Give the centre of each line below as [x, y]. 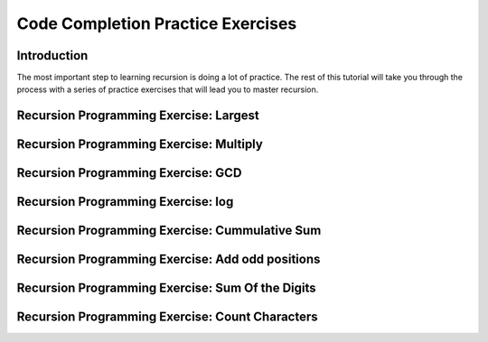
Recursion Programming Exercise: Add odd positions [169, 259]
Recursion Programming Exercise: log [125, 202]
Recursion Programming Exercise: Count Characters [167, 317]
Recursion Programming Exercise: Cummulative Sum [169, 231]
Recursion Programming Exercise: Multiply [140, 144]
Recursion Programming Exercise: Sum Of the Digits [166, 288]
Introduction [52, 55]
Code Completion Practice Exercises [157, 23]
